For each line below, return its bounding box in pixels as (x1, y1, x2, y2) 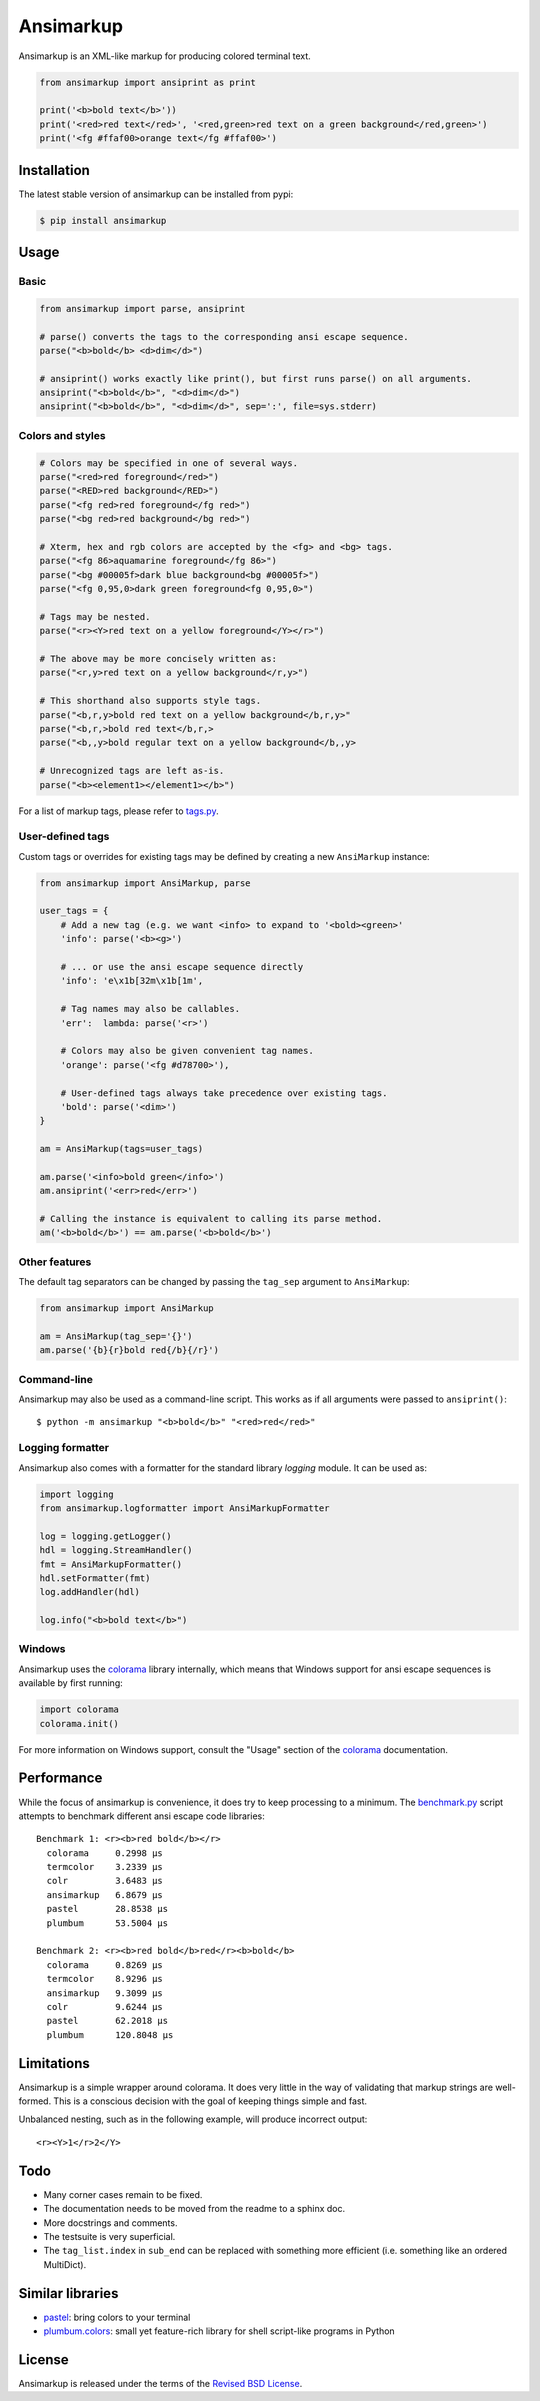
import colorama (39, 1704, 120, 1715)
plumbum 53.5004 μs (46, 1917, 169, 1929)
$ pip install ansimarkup (39, 215, 167, 226)
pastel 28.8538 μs (46, 1903, 169, 1915)
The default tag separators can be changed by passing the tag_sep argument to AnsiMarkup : (18, 1276, 410, 1288)
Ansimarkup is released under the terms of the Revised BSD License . (18, 2377, 303, 2389)
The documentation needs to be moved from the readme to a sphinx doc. (43, 2203, 345, 2215)
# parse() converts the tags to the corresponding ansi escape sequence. (39, 331, 409, 342)
